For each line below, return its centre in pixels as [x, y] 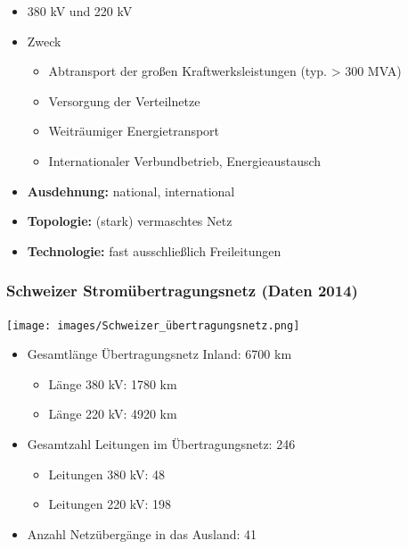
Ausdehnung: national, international [131, 191]
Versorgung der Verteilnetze [124, 100]
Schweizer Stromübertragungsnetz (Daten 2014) [182, 291]
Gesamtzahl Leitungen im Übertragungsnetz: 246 [161, 444]
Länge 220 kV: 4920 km [113, 414]
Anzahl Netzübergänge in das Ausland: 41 [142, 533]
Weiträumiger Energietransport [134, 131]
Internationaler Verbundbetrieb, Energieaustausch [185, 160]
